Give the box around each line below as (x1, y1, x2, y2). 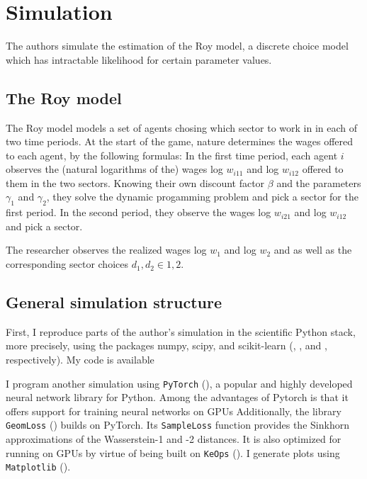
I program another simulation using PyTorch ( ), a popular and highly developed (6, 376, 353, 390)
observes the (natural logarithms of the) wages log (6, 162, 223, 176)
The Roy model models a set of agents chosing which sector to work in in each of (6, 120, 358, 135)
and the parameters (276, 175, 361, 190)
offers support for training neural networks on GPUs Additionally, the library (6, 403, 341, 418)
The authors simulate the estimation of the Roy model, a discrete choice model (6, 38, 349, 53)
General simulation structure (6, 291, 222, 313)
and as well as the (273, 242, 352, 257)
